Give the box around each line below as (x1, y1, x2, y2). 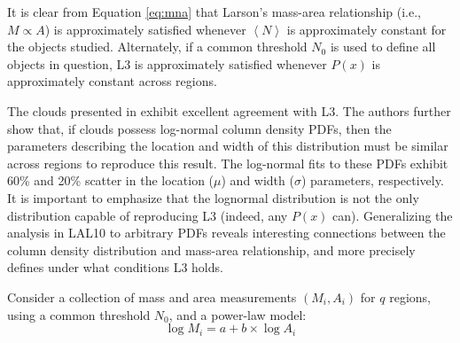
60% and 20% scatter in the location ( (7, 171, 214, 190)
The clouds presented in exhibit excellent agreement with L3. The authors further (7, 101, 451, 120)
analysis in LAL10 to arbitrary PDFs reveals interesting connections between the (7, 223, 446, 242)
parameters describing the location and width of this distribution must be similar (7, 136, 448, 155)
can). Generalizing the (332, 206, 453, 224)
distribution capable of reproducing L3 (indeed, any (7, 206, 288, 224)
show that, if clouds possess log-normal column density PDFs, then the (7, 119, 392, 137)
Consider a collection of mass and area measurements (7, 287, 297, 306)
